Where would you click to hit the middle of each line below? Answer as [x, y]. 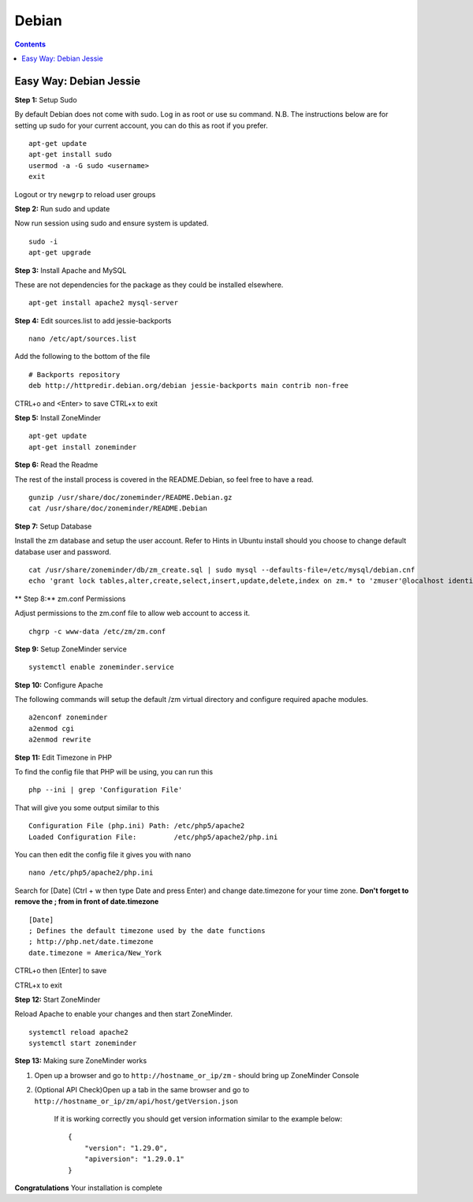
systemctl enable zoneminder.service [102, 667]
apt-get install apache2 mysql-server [104, 303]
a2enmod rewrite [60, 740]
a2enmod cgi [52, 728]
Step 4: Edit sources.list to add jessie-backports [93, 320]
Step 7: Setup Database [53, 526]
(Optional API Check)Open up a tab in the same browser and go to [142, 1090]
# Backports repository [74, 374]
